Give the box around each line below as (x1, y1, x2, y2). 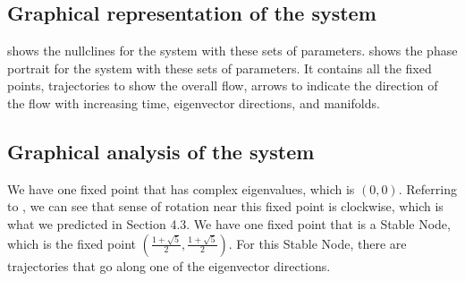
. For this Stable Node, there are (228, 234, 407, 252)
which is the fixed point (7, 234, 136, 252)
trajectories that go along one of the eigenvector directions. (7, 256, 331, 275)
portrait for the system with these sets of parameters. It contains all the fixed (7, 58, 432, 77)
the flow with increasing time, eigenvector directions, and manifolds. (7, 93, 380, 112)
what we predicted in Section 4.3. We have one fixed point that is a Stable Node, (7, 214, 451, 233)
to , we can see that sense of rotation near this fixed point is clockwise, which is (7, 197, 444, 216)
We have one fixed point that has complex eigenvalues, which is (7, 179, 355, 198)
